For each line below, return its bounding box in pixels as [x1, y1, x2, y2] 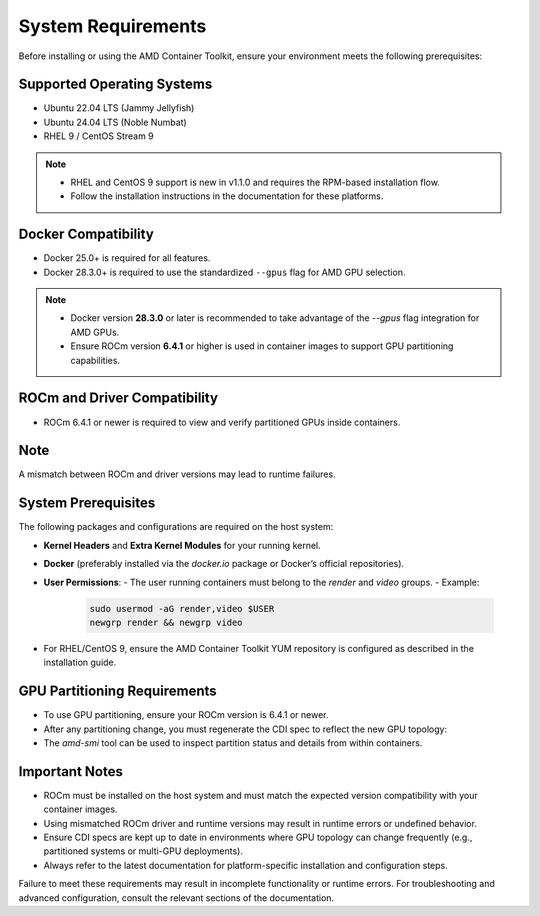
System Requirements [18, 15, 207, 37]
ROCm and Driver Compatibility [18, 390, 219, 407]
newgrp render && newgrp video [89, 616, 244, 628]
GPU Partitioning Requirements [18, 683, 217, 700]
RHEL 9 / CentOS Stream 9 [43, 130, 154, 142]
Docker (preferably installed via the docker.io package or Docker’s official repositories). [43, 558, 405, 570]
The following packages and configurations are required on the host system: [18, 521, 334, 533]
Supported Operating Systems [18, 76, 213, 93]
